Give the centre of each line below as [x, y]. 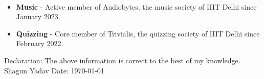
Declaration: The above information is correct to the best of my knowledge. [122, 60]
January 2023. [38, 16]
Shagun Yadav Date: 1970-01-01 [54, 70]
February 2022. [40, 43]
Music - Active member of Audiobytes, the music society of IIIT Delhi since [136, 6]
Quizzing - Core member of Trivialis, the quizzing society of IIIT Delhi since [138, 33]
